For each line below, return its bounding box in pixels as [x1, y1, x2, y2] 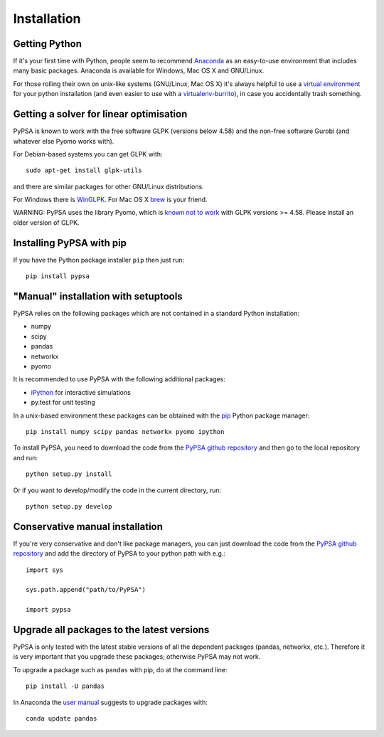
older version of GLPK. [13, 218, 80, 227]
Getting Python [13, 38, 82, 50]
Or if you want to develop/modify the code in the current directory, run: [13, 486, 222, 494]
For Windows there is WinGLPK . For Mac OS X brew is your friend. [13, 196, 208, 204]
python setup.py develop [26, 502, 112, 510]
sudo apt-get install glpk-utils [26, 166, 142, 174]
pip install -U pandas [26, 682, 105, 690]
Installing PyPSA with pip [13, 237, 127, 249]
